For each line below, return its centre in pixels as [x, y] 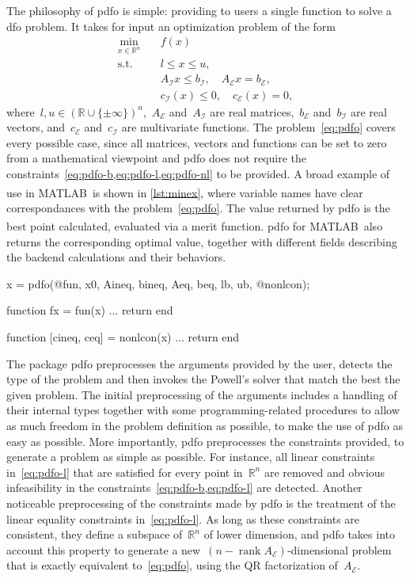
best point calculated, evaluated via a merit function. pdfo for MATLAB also [195, 226]
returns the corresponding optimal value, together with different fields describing [202, 241]
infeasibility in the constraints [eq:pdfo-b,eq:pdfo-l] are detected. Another [184, 488]
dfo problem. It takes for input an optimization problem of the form [171, 26]
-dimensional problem [339, 549]
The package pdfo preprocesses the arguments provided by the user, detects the [199, 363]
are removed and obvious [325, 472]
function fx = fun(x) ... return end [90, 310]
